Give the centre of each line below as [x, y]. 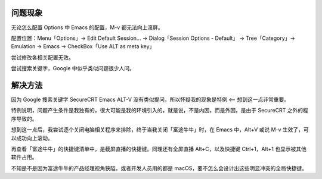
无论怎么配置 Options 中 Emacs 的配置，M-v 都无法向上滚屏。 [87, 27]
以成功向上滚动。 [32, 138]
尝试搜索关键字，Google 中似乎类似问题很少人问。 [73, 68]
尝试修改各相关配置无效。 [42, 57]
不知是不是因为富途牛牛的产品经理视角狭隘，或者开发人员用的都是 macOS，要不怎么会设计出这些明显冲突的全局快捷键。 [159, 168]
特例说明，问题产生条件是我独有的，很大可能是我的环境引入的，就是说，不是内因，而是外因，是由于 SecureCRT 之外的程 [160, 111]
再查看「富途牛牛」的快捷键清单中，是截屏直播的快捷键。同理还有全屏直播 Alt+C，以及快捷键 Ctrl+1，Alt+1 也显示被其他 [159, 149]
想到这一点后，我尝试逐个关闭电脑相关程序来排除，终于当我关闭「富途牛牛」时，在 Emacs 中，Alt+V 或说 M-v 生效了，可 [160, 130]
